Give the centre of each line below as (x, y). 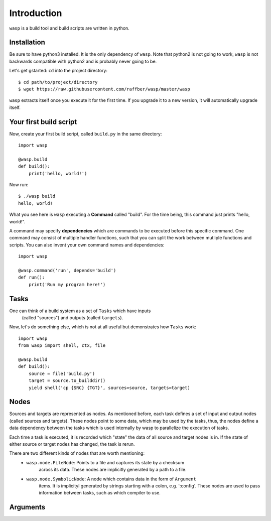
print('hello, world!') (58, 173)
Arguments (27, 507)
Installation (27, 42)
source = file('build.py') (62, 373)
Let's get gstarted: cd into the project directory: (58, 71)
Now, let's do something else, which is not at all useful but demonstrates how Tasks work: (103, 327)
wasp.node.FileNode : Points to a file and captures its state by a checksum (105, 462)
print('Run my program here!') (67, 284)
